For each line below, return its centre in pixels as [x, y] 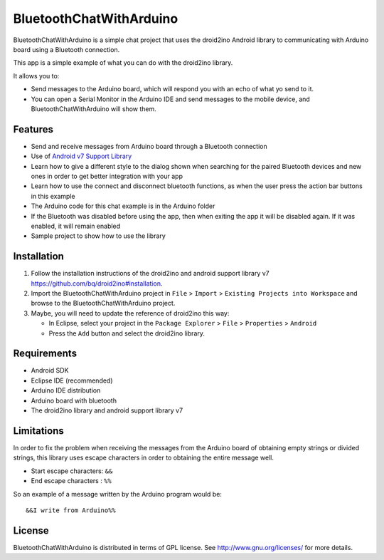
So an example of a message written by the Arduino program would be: [117, 494]
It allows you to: [36, 76]
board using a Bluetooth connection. [66, 49]
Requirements [45, 354]
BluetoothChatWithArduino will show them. [94, 109]
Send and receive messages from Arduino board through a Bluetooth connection [149, 146]
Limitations [38, 431]
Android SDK [50, 370]
